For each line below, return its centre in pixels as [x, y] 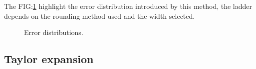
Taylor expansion [49, 59]
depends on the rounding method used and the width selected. [100, 16]
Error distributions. [54, 32]
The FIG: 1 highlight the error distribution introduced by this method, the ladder [128, 6]
